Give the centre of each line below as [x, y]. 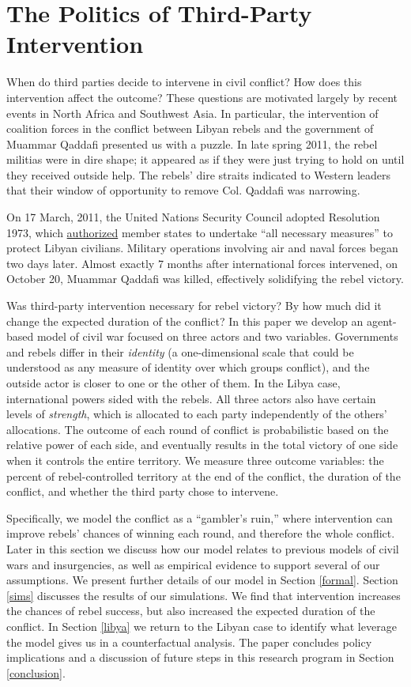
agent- [381, 321]
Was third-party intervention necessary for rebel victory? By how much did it [194, 306]
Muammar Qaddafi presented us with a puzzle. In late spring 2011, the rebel [192, 143]
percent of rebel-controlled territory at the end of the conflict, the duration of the [204, 476]
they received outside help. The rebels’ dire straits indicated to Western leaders [199, 174]
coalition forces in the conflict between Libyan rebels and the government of [190, 128]
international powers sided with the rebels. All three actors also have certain [191, 398]
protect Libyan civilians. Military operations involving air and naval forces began [202, 248]
